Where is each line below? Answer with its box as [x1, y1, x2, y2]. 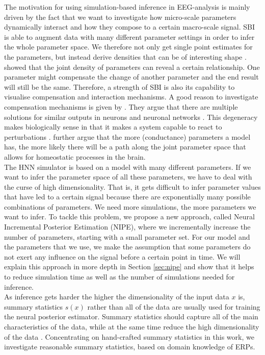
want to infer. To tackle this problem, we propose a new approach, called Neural [4, 211, 255, 222]
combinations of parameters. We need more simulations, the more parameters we [4, 201, 256, 212]
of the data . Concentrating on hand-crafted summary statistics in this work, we [4, 331, 254, 342]
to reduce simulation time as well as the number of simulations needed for [4, 271, 235, 282]
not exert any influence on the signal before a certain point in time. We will [4, 251, 241, 262]
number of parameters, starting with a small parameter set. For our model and [4, 231, 250, 242]
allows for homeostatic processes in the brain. [4, 151, 146, 162]
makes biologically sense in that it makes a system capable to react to [4, 121, 222, 132]
